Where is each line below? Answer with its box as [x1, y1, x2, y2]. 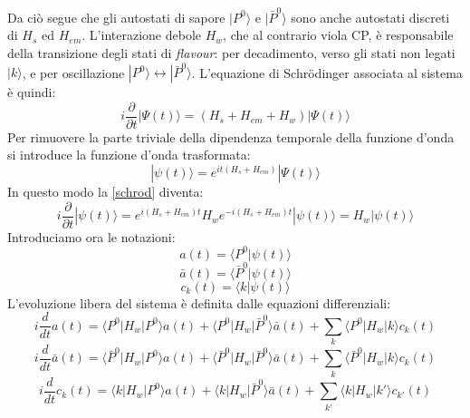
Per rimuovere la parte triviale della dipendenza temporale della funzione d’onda [7, 127, 455, 146]
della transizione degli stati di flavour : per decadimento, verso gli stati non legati [7, 43, 456, 62]
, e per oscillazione [22, 63, 125, 82]
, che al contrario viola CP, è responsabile [223, 25, 454, 44]
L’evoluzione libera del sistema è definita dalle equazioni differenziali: [7, 293, 391, 312]
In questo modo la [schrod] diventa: [7, 182, 204, 201]
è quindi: [7, 83, 56, 102]
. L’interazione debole [82, 25, 201, 44]
